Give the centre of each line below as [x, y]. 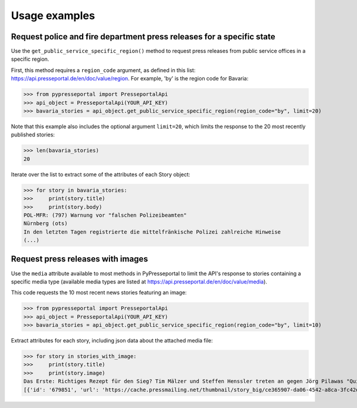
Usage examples [53, 15]
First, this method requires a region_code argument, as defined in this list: [103, 70]
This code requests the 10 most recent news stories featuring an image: [99, 292]
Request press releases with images [79, 259]
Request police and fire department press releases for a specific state [143, 37]
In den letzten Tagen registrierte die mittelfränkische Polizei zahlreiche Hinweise [152, 232]
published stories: [33, 135]
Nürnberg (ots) [46, 224]
